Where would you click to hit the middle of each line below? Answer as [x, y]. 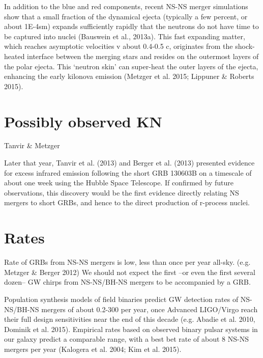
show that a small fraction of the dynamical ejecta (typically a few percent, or [126, 16]
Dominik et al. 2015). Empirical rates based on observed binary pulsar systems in [131, 329]
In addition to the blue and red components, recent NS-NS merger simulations [126, 6]
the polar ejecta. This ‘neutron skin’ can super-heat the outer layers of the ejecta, [131, 66]
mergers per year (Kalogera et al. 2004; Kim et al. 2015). [93, 349]
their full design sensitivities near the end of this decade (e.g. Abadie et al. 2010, [130, 319]
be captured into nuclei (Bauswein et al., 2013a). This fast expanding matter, [125, 36]
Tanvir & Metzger [32, 145]
